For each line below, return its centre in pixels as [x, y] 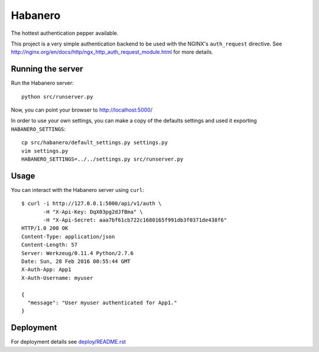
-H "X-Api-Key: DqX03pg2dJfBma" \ [93, 212]
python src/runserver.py [57, 97]
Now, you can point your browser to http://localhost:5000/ [82, 110]
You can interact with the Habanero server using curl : [78, 190]
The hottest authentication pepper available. [65, 33]
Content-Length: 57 [50, 245]
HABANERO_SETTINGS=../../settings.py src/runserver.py [102, 159]
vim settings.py [45, 151]
